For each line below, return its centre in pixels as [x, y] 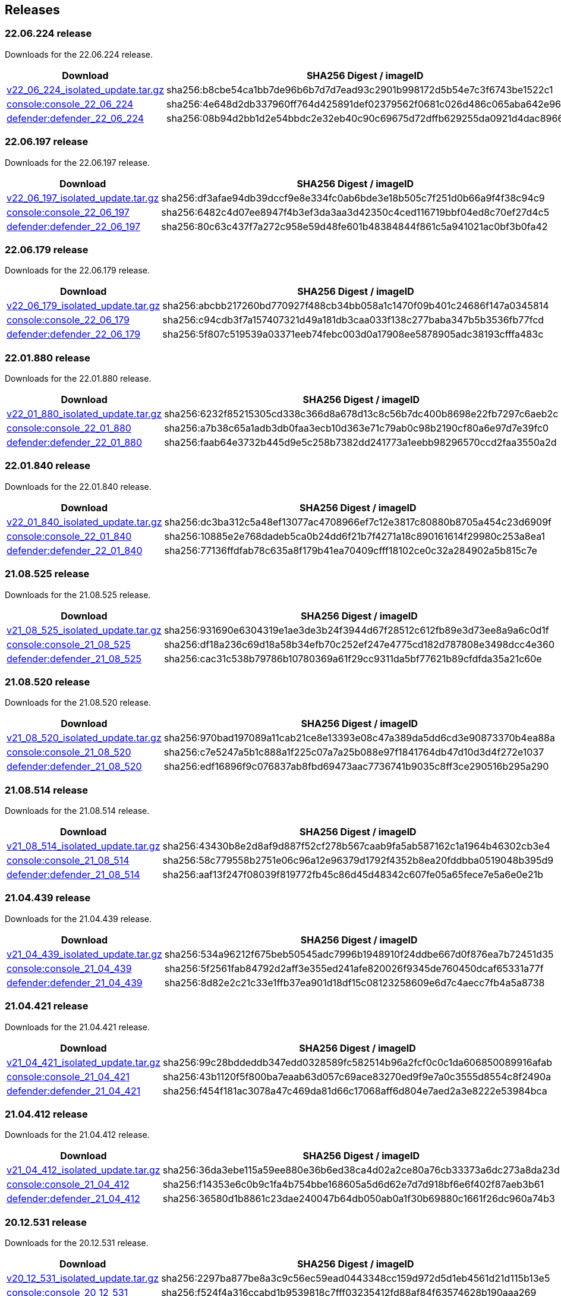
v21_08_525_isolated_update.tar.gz [84, 630]
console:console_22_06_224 [70, 104]
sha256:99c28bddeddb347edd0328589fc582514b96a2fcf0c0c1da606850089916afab [358, 1062]
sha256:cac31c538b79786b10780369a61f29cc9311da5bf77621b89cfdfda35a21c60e [353, 658]
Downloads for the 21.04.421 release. [77, 1027]
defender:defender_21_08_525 [74, 658]
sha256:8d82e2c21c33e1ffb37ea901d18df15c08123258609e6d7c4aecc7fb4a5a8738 [354, 982]
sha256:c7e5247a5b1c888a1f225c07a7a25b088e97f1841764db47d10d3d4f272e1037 [354, 752]
